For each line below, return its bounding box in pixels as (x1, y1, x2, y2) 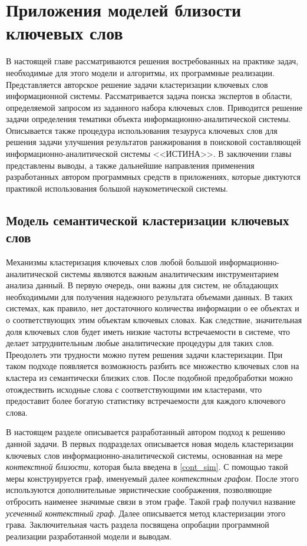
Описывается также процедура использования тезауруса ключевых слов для (6, 124, 278, 136)
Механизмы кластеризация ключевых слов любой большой (6, 256, 217, 268)
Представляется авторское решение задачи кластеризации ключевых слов (6, 78, 268, 90)
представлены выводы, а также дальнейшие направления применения (6, 159, 255, 171)
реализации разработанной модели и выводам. (6, 529, 171, 542)
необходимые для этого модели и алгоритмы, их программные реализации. (6, 66, 275, 78)
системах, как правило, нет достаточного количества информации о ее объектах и (6, 302, 299, 314)
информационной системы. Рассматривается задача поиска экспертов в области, (6, 90, 292, 102)
